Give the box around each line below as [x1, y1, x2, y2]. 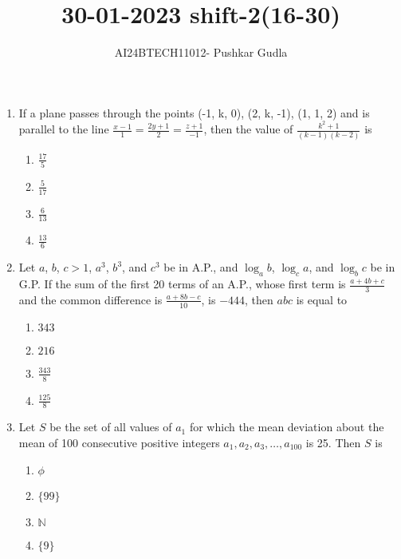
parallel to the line [18, 121, 109, 137]
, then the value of [203, 121, 293, 137]
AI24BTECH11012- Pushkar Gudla [114, 44, 288, 61]
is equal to [296, 291, 348, 307]
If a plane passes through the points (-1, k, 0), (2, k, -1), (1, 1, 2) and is [18, 104, 370, 121]
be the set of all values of [49, 418, 172, 435]
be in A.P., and [163, 259, 238, 276]
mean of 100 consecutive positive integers [18, 434, 220, 450]
